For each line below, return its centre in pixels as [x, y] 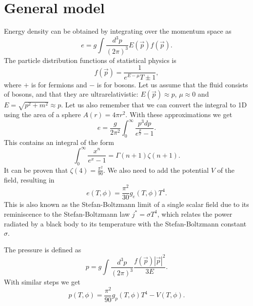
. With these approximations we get [179, 114]
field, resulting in [29, 179]
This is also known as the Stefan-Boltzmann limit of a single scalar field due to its [126, 204]
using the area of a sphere [42, 114]
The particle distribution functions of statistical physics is [90, 60]
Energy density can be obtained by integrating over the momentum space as [118, 31]
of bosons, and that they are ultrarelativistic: [71, 94]
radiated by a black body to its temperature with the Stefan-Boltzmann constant [125, 223]
